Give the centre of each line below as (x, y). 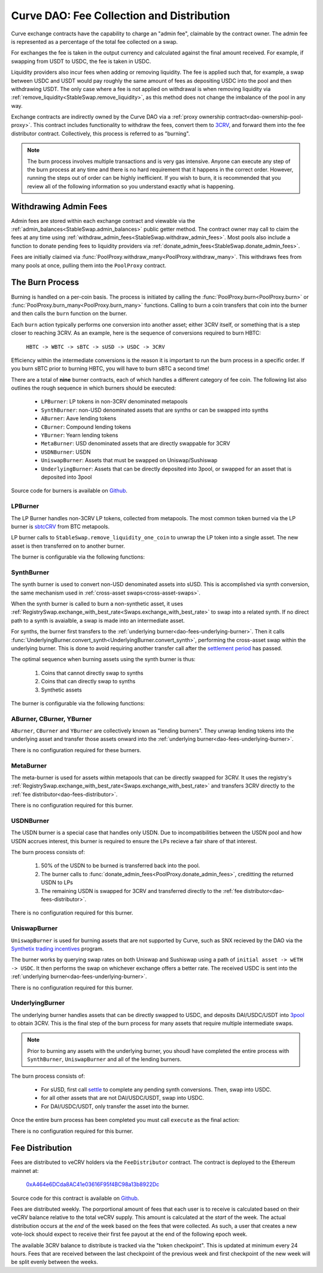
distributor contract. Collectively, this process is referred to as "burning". (100, 133)
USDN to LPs (57, 883)
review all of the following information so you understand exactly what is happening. (131, 186)
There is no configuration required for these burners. (76, 750)
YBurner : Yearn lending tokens (80, 435)
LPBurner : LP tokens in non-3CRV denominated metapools (114, 402)
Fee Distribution (42, 1148)
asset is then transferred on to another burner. (68, 546)
